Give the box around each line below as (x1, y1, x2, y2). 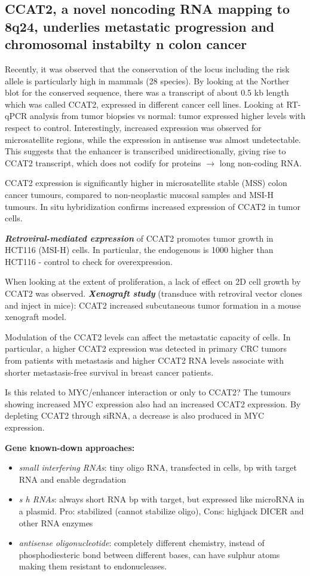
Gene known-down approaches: (5, 441, 135, 453)
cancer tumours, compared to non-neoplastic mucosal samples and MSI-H (5, 188, 274, 200)
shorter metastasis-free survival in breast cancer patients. (5, 365, 214, 378)
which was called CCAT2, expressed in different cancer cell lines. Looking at (5, 97, 284, 110)
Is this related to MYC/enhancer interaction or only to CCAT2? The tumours (5, 386, 291, 398)
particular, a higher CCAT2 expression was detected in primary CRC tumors (5, 342, 287, 355)
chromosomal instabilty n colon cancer (5, 35, 247, 53)
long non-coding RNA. (219, 156, 302, 169)
